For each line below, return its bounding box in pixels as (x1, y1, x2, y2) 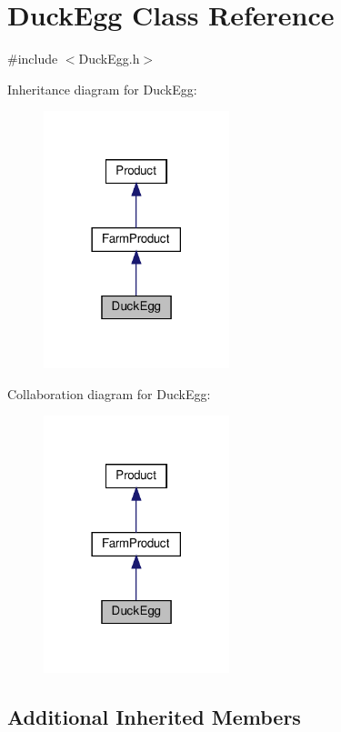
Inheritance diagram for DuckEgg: (7, 79, 197, 98)
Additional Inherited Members (7, 702, 301, 730)
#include (7, 49, 58, 68)
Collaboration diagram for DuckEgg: (7, 384, 211, 403)
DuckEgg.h (78, 49, 140, 68)
